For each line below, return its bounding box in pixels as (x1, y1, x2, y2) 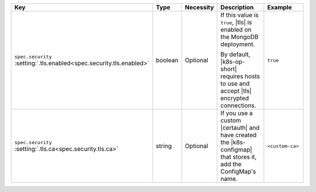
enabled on (220, 26, 252, 33)
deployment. (220, 40, 255, 48)
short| (220, 65, 237, 73)
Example (267, 4, 292, 11)
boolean (156, 56, 178, 64)
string (156, 142, 172, 150)
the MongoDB (220, 33, 259, 41)
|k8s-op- (220, 58, 245, 65)
